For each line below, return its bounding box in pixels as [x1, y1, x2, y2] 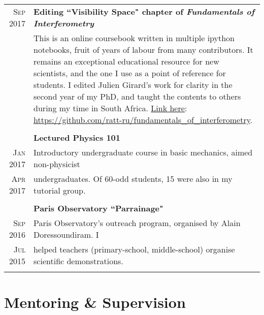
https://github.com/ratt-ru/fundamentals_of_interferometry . [34, 114, 253, 125]
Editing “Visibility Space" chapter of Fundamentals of [34, 6, 255, 17]
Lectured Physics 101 [34, 132, 121, 143]
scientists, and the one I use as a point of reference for [34, 67, 226, 79]
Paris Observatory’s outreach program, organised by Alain [34, 217, 241, 229]
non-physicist [34, 158, 80, 170]
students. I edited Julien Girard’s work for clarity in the [34, 79, 233, 90]
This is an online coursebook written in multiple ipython [34, 32, 235, 44]
